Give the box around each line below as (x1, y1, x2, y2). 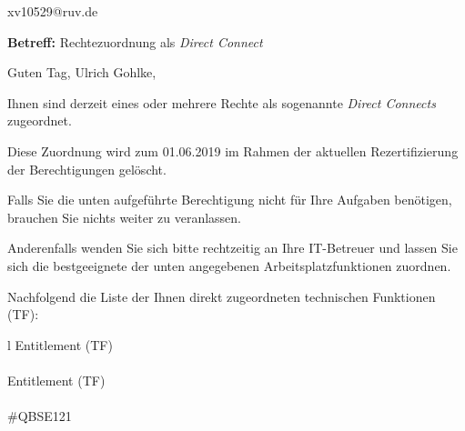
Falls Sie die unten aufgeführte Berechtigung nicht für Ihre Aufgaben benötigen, (7, 190, 452, 209)
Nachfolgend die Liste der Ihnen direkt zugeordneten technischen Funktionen (7, 286, 436, 306)
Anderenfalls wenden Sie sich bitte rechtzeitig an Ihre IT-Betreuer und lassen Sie (7, 238, 458, 257)
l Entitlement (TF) (7, 335, 113, 354)
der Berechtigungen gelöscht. (7, 159, 167, 178)
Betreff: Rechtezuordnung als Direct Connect (7, 32, 263, 51)
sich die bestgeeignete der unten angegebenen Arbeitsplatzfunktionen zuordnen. (7, 256, 451, 275)
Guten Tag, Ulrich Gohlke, (7, 63, 157, 82)
